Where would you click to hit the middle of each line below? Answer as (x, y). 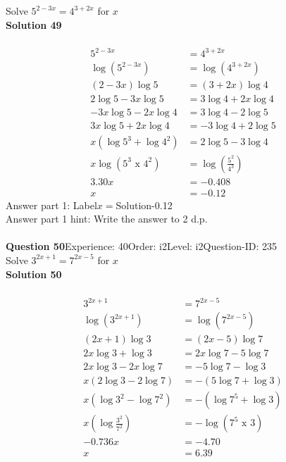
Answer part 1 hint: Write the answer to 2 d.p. (107, 219)
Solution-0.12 (144, 205)
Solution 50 (34, 274)
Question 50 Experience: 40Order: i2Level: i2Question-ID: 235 (141, 246)
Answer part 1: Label (51, 205)
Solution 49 (34, 24)
